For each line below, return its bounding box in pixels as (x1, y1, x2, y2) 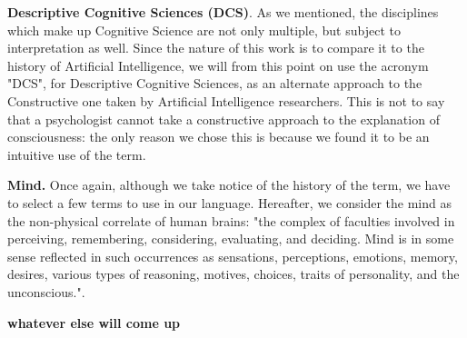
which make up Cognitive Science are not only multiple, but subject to (7, 20, 401, 39)
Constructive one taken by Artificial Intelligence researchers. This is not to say (7, 91, 445, 110)
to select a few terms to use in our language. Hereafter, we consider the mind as (7, 193, 452, 212)
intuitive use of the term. (7, 144, 146, 164)
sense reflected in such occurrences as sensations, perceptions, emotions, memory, (7, 246, 458, 265)
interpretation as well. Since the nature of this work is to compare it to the (7, 38, 424, 57)
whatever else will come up (7, 313, 181, 332)
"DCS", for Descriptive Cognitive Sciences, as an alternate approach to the (7, 74, 422, 93)
